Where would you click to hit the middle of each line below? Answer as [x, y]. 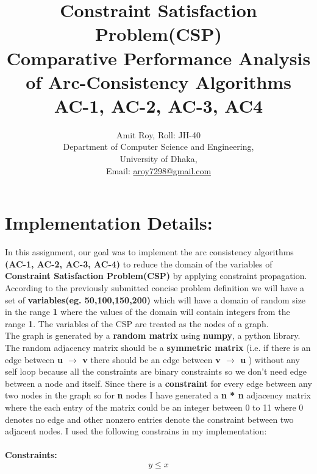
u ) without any [270, 359]
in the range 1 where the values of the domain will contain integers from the [148, 312]
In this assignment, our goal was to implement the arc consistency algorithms [149, 252]
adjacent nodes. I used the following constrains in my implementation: [136, 431]
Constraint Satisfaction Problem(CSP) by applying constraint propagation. [156, 276]
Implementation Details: [109, 223]
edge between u [34, 359]
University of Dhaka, [158, 159]
